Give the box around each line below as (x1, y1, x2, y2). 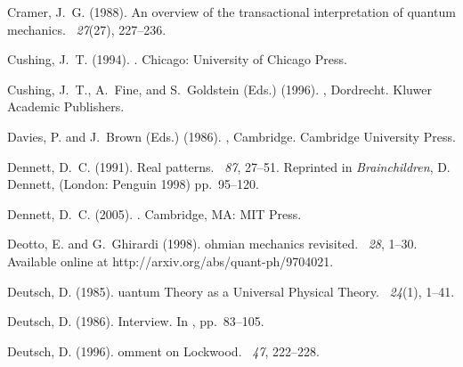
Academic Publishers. (7, 97, 125, 116)
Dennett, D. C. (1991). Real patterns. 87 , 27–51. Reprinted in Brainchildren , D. (7, 157, 451, 175)
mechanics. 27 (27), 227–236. (7, 20, 167, 38)
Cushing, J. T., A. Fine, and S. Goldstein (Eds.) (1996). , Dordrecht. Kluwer (7, 79, 432, 98)
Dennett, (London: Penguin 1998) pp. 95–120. (7, 175, 259, 193)
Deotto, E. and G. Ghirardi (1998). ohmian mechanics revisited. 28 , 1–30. (7, 234, 418, 253)
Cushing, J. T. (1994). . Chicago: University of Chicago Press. (7, 50, 347, 69)
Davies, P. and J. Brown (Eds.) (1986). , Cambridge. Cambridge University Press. (7, 126, 456, 145)
